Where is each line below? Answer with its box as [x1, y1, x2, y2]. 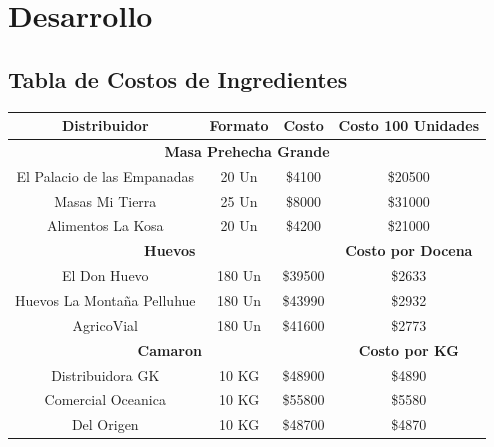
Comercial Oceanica [44, 389, 166, 410]
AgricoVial [72, 314, 138, 335]
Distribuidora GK [51, 364, 160, 385]
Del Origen [71, 414, 139, 435]
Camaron [137, 339, 202, 360]
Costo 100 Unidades [338, 115, 480, 136]
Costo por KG [358, 339, 459, 360]
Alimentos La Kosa [46, 215, 164, 236]
